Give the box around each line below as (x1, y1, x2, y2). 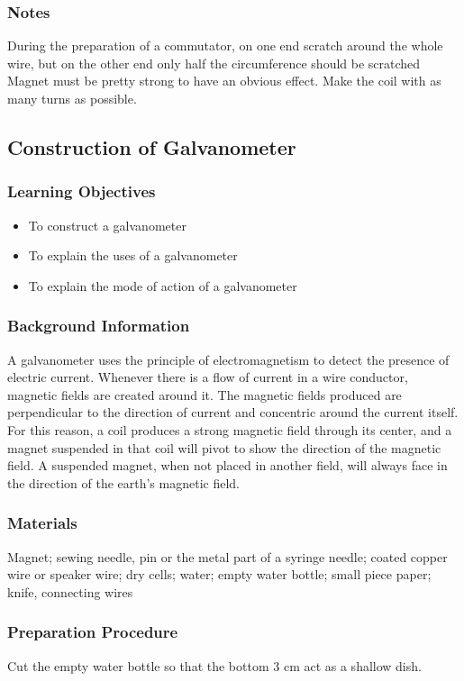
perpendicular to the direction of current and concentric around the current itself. (7, 403, 459, 422)
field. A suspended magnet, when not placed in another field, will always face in (7, 456, 448, 475)
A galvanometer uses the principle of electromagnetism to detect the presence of (7, 350, 450, 368)
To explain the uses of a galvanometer (28, 246, 238, 265)
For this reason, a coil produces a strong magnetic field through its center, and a (7, 420, 452, 439)
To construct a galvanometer (28, 215, 187, 234)
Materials (7, 512, 77, 534)
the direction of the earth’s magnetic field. (7, 473, 240, 492)
